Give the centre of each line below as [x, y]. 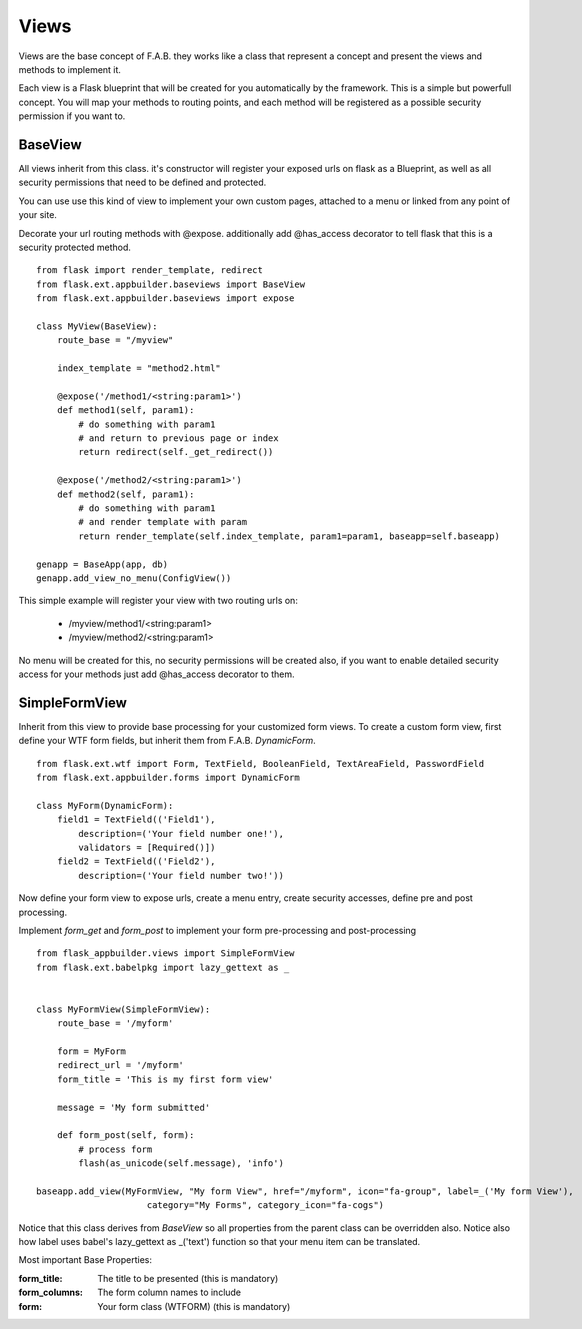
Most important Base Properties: [85, 1260]
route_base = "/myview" [115, 340]
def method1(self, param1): [125, 410]
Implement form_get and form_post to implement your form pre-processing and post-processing [217, 930]
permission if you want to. [72, 116]
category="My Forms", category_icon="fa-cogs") [265, 1205]
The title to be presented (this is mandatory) [188, 1278]
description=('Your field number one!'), [181, 833]
